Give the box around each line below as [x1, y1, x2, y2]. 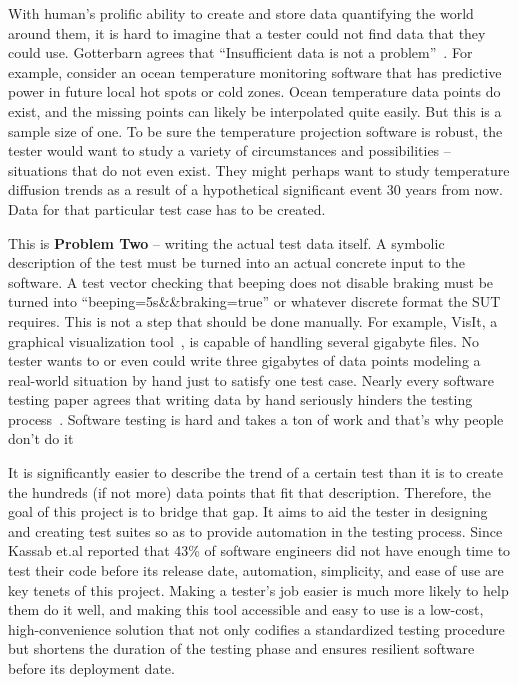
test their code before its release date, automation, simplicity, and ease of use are [8, 560, 504, 581]
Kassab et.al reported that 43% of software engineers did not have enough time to [8, 540, 511, 561]
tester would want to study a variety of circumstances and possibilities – [8, 140, 451, 161]
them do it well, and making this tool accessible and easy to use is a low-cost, [8, 599, 484, 620]
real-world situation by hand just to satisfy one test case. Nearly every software [8, 369, 495, 390]
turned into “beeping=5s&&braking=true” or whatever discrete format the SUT [8, 291, 501, 312]
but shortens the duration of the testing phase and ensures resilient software [8, 638, 475, 659]
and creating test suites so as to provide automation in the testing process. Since [8, 520, 503, 541]
